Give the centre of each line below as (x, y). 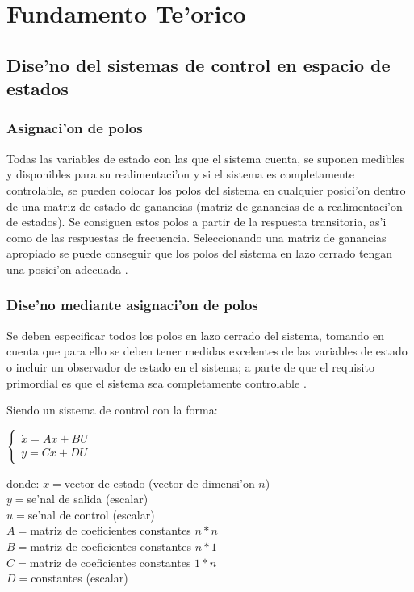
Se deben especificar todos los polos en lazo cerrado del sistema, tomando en (195, 335)
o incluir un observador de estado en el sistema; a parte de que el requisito (190, 366)
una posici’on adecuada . (67, 269)
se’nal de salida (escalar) (88, 499)
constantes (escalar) (79, 578)
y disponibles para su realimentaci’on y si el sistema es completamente (181, 174)
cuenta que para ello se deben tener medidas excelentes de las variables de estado (207, 351)
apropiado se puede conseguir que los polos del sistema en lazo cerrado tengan (200, 253)
